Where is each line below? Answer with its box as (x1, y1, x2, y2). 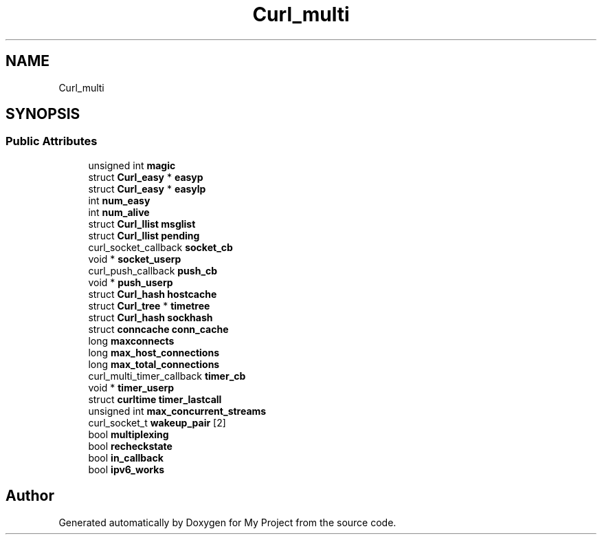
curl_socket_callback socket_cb (88, 241, 233, 253)
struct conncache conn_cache (88, 323, 229, 335)
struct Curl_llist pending (88, 229, 200, 241)
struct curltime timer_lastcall (88, 393, 222, 405)
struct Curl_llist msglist (88, 217, 196, 230)
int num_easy (88, 194, 150, 206)
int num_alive (88, 206, 150, 218)
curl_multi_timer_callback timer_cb (88, 369, 246, 382)
